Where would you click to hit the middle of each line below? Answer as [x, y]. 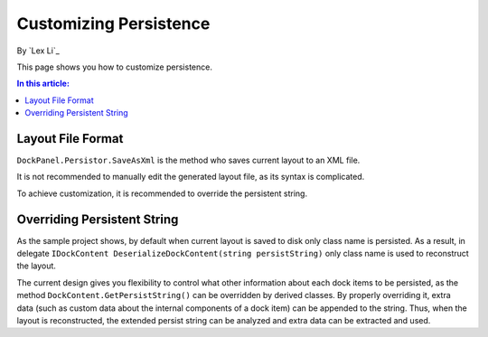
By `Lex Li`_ [38, 51]
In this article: [43, 84]
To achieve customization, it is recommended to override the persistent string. [162, 193]
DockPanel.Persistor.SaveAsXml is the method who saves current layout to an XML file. [188, 160]
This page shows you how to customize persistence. [114, 67]
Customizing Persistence [113, 23]
